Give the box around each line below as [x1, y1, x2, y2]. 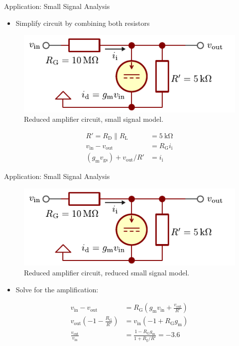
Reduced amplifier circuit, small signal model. [24, 114, 164, 124]
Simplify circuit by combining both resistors [15, 17, 150, 28]
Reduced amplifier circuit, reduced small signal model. [24, 267, 190, 277]
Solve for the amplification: [15, 284, 99, 294]
